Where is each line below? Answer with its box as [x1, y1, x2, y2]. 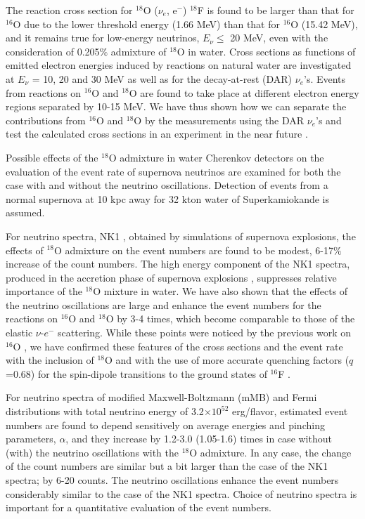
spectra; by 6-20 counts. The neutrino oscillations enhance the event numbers [6, 473, 339, 487]
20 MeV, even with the [230, 30, 328, 45]
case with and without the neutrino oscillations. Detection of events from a [6, 178, 328, 192]
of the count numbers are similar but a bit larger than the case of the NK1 [6, 459, 328, 473]
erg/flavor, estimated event [232, 404, 348, 419]
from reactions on [6, 85, 82, 100]
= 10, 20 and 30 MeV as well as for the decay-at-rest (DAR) [32, 71, 293, 86]
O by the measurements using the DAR [134, 112, 305, 127]
